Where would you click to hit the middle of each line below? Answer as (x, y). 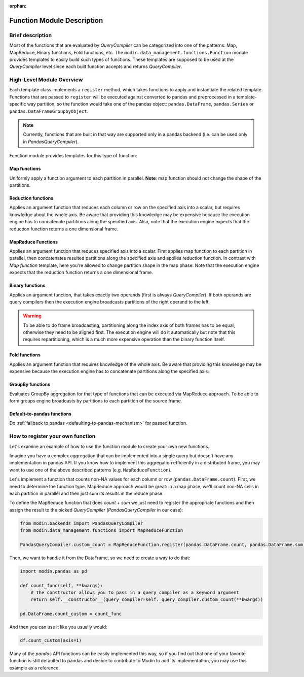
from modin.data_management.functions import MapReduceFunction (102, 531)
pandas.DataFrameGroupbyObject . (49, 111)
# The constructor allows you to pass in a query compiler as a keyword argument (135, 592)
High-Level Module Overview (46, 80)
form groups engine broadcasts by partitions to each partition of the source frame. (96, 401)
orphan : (18, 6)
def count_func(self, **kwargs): (62, 585)
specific (18, 104)
